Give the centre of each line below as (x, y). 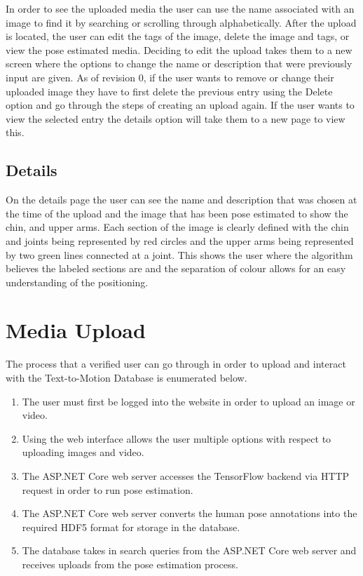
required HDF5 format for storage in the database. (131, 527)
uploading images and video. (83, 452)
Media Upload (76, 330)
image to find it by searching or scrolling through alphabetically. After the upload (181, 22)
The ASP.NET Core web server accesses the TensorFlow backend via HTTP (186, 475)
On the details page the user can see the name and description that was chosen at (181, 200)
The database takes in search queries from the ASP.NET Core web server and (189, 550)
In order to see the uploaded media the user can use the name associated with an (180, 8)
